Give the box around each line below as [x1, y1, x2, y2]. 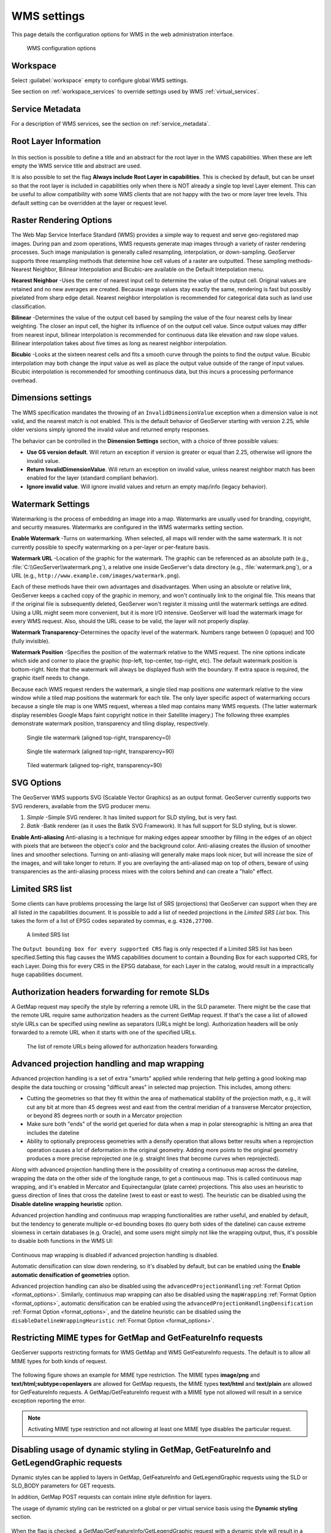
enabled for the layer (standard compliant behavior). [26, 474, 159, 481]
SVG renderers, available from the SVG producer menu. [11, 802, 151, 809]
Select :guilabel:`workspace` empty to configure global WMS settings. [11, 77, 188, 84]
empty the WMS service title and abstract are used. [11, 162, 142, 169]
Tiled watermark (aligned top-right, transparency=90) [26, 762, 162, 769]
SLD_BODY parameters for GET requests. [11, 1482, 116, 1489]
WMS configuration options [26, 44, 96, 52]
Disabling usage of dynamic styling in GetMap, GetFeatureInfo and [11, 1445, 271, 1455]
